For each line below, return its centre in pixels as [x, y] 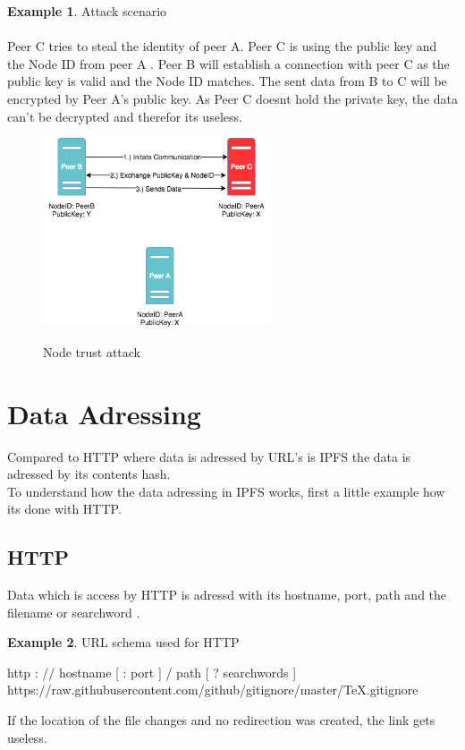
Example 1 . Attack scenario [87, 11]
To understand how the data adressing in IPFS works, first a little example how [226, 491]
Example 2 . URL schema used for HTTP [123, 642]
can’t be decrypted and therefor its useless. [125, 116]
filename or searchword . [74, 612]
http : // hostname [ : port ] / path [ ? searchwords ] [152, 672]
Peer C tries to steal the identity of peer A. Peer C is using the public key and [222, 46]
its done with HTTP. [64, 509]
